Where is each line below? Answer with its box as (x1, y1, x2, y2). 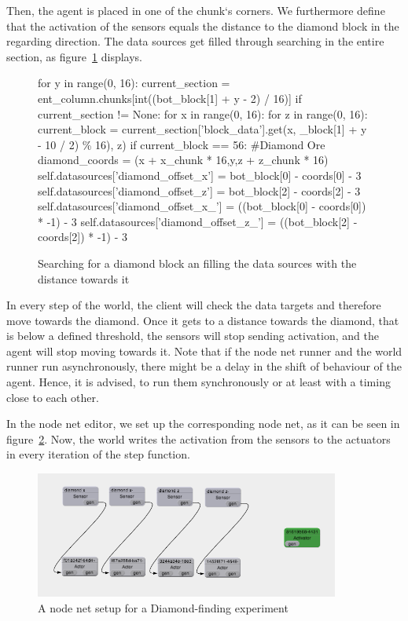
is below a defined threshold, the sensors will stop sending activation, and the (6, 327, 379, 344)
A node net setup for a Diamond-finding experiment (38, 599, 289, 616)
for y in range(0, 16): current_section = (38, 75, 230, 91)
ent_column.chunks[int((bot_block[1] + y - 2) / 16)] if (38, 89, 302, 106)
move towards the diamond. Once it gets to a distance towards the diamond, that (6, 312, 399, 328)
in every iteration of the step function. (6, 446, 190, 462)
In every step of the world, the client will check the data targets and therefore (6, 297, 381, 313)
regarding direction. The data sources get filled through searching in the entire (6, 33, 384, 49)
